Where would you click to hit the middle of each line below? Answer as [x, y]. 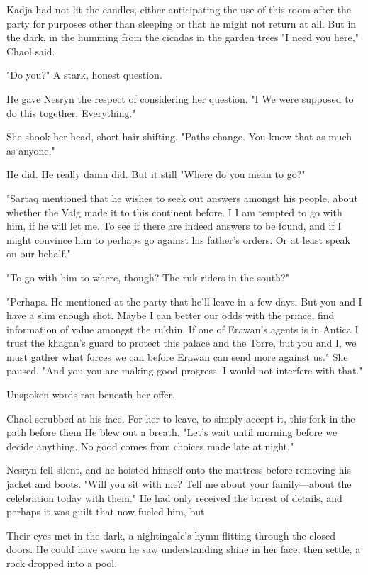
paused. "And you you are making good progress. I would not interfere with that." [185, 370]
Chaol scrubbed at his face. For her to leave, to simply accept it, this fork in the [181, 418]
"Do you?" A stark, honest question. [84, 75]
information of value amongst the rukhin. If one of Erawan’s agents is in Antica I [183, 329]
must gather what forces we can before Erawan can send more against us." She [177, 356]
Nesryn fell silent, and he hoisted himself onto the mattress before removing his [179, 470]
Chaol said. [31, 51]
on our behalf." [39, 253]
